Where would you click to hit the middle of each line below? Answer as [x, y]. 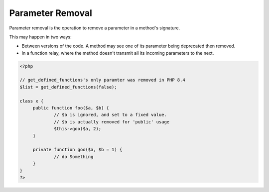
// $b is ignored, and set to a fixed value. [110, 115]
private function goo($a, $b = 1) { [77, 150]
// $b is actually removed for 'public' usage [112, 122]
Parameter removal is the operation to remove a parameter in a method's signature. [95, 28]
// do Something [74, 156]
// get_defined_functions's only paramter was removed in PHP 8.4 [102, 80]
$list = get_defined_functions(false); [68, 87]
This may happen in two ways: [40, 37]
